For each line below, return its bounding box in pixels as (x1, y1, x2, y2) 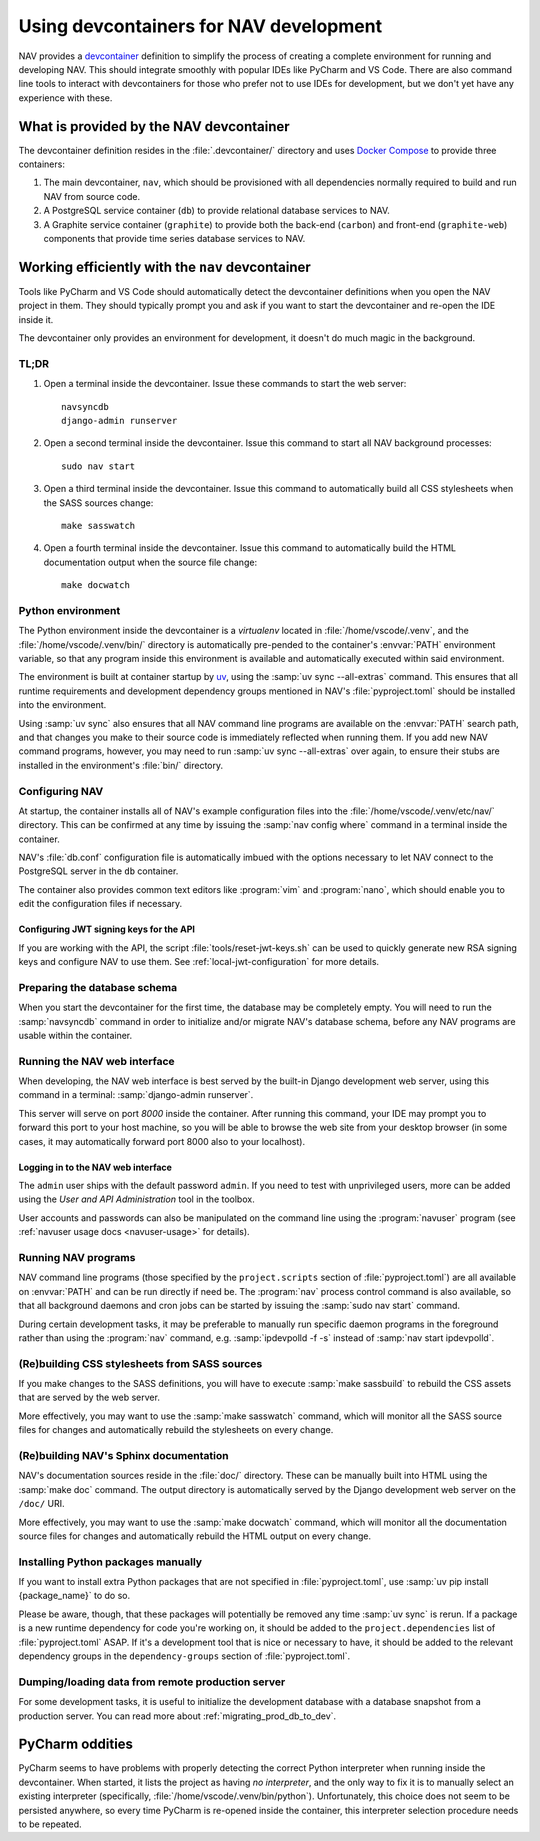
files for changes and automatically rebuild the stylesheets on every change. (18, 1424, 334, 1436)
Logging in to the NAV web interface (18, 1161, 172, 1173)
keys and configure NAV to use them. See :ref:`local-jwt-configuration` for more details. (18, 956, 380, 968)
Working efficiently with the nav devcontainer (18, 258, 312, 275)
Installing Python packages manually (18, 1555, 203, 1569)
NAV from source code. (43, 190, 141, 202)
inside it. (18, 313, 54, 325)
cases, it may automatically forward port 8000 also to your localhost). (18, 1135, 305, 1147)
